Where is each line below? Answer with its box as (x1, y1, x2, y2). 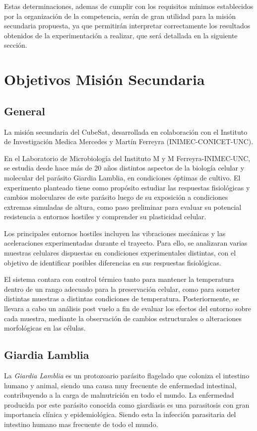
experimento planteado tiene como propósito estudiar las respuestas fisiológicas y (4, 182, 250, 192)
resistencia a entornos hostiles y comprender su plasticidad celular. (4, 211, 206, 222)
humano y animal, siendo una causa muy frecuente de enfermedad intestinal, (4, 380, 237, 390)
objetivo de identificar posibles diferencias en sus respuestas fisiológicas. (4, 257, 221, 267)
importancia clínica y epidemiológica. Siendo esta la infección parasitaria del (4, 409, 236, 420)
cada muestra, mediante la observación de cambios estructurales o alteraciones (4, 313, 242, 323)
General (4, 103, 45, 118)
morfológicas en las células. (4, 323, 86, 333)
